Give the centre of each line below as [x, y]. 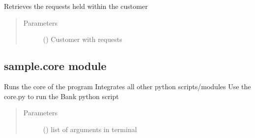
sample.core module [55, 66]
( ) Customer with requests [83, 39]
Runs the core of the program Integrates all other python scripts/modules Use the [127, 86]
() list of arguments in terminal [90, 129]
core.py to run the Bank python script [61, 96]
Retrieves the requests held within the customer [76, 6]
